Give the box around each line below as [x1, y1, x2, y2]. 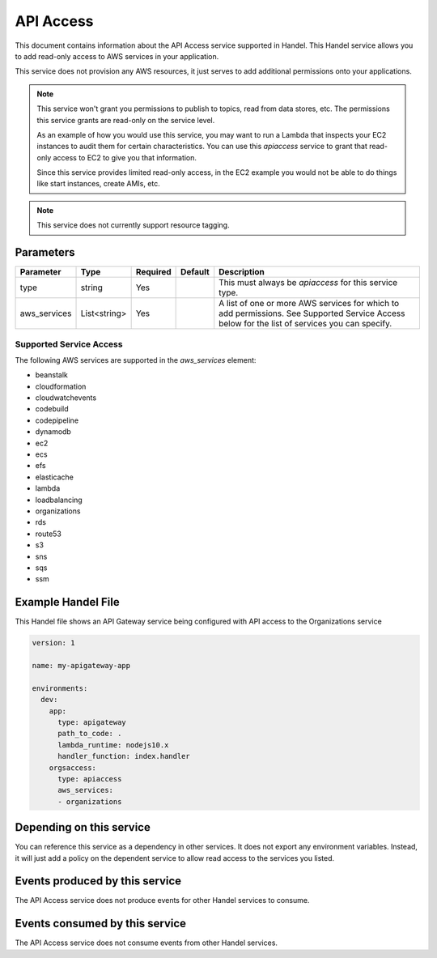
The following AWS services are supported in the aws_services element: [15, 355, 257, 364]
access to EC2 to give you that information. [53, 152, 197, 162]
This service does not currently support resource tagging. [36, 220, 230, 230]
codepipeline [35, 415, 79, 425]
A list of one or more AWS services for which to [218, 298, 400, 309]
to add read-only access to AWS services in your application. [15, 51, 219, 61]
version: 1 [32, 638, 75, 648]
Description [218, 266, 265, 278]
